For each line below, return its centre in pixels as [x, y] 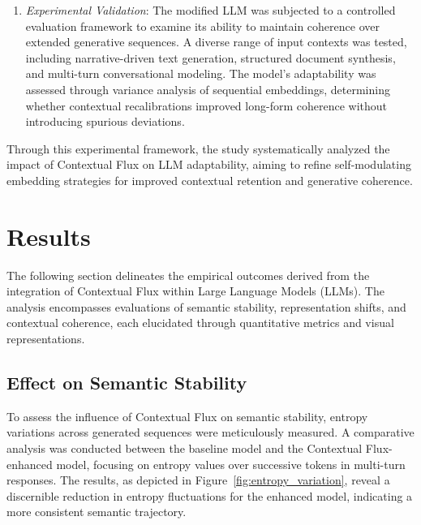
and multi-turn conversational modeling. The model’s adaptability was [201, 73]
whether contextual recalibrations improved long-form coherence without [206, 105]
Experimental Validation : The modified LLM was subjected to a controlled [210, 10]
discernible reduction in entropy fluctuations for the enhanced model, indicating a [210, 495]
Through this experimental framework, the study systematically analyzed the [198, 148]
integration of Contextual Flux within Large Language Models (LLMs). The [195, 291]
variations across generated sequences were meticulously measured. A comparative [210, 432]
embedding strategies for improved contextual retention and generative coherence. [210, 180]
